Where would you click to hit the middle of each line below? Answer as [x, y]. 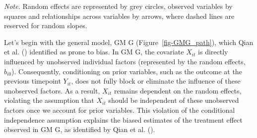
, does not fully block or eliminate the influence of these [156, 81]
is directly [213, 52]
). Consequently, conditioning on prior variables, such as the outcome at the [127, 71]
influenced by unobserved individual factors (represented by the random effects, [125, 61]
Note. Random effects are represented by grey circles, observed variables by [118, 6]
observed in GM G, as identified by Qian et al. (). [80, 129]
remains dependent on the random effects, [178, 90]
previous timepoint [32, 81]
